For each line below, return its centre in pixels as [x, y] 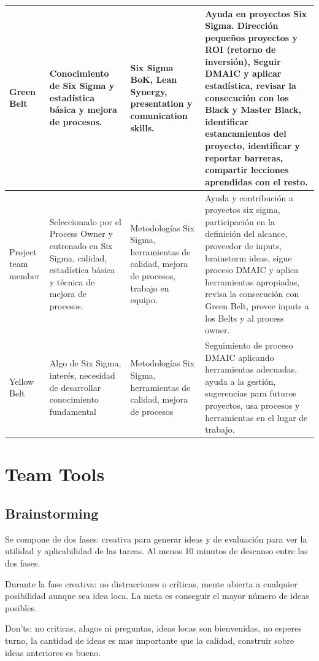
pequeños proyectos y [251, 37]
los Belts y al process [244, 318]
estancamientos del [246, 133]
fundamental [73, 411]
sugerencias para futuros [251, 393]
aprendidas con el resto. [256, 181]
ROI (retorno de [240, 49]
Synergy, [149, 91]
